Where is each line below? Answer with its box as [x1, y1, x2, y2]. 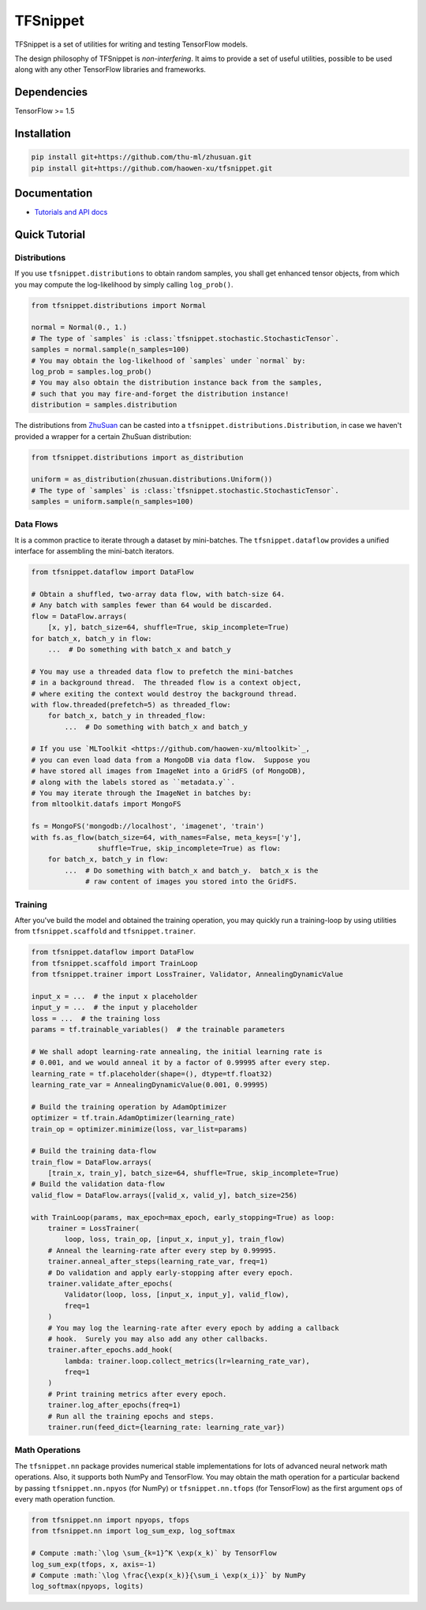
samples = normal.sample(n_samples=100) [31, 345, 189, 355]
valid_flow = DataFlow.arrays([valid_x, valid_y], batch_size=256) [31, 1191, 298, 1199]
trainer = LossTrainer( [47, 1224, 140, 1233]
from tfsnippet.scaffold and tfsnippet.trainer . [14, 926, 196, 936]
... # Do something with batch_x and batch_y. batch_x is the [64, 865, 319, 875]
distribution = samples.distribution [31, 400, 177, 410]
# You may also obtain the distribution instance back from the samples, [31, 378, 323, 387]
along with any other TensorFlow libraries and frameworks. [14, 65, 207, 74]
